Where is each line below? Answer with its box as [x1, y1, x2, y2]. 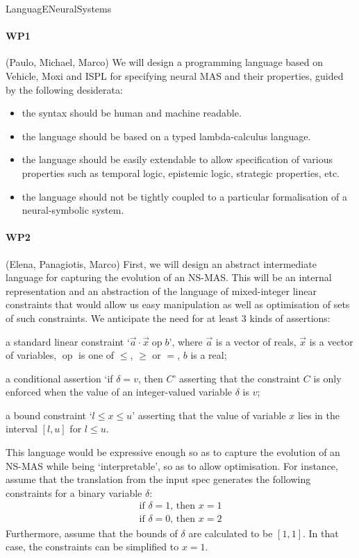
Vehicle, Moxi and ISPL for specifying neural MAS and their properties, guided [6, 68, 344, 83]
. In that [302, 525, 339, 540]
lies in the [297, 407, 340, 422]
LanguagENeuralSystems [6, 1, 112, 15]
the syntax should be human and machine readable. [22, 105, 242, 120]
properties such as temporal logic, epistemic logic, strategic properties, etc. [22, 165, 340, 180]
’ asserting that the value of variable [132, 407, 286, 422]
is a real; [190, 348, 227, 362]
